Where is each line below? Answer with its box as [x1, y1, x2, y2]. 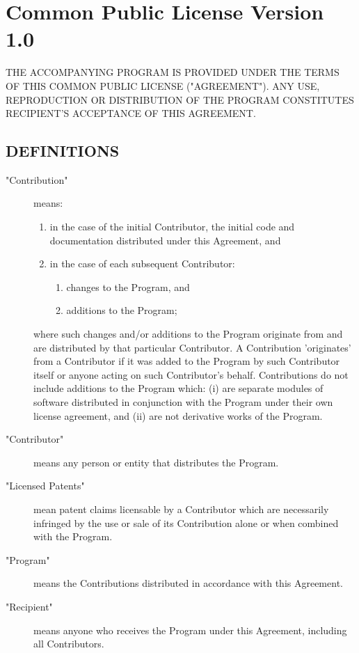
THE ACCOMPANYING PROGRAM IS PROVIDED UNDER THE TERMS [6, 65, 340, 79]
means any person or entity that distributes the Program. [33, 455, 279, 469]
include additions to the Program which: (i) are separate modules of [33, 381, 324, 395]
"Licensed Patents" [6, 478, 85, 493]
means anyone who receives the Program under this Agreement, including [33, 622, 347, 637]
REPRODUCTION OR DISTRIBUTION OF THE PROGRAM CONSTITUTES [6, 92, 354, 107]
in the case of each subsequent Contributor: [49, 256, 235, 271]
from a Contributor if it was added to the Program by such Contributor [33, 354, 340, 368]
